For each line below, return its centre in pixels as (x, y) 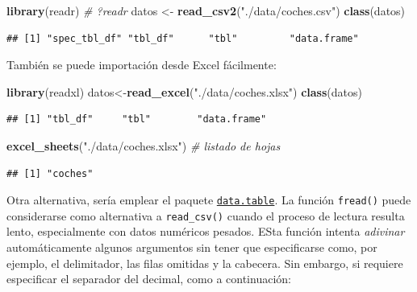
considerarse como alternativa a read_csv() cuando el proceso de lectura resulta (206, 215)
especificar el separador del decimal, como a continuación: (149, 279)
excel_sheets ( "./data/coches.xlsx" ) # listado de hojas (144, 145)
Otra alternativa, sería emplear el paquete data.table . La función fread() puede (209, 200)
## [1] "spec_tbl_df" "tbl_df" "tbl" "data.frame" (183, 38)
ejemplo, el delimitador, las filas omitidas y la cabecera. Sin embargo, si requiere (205, 263)
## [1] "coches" (50, 173)
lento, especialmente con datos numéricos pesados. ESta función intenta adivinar (206, 231)
